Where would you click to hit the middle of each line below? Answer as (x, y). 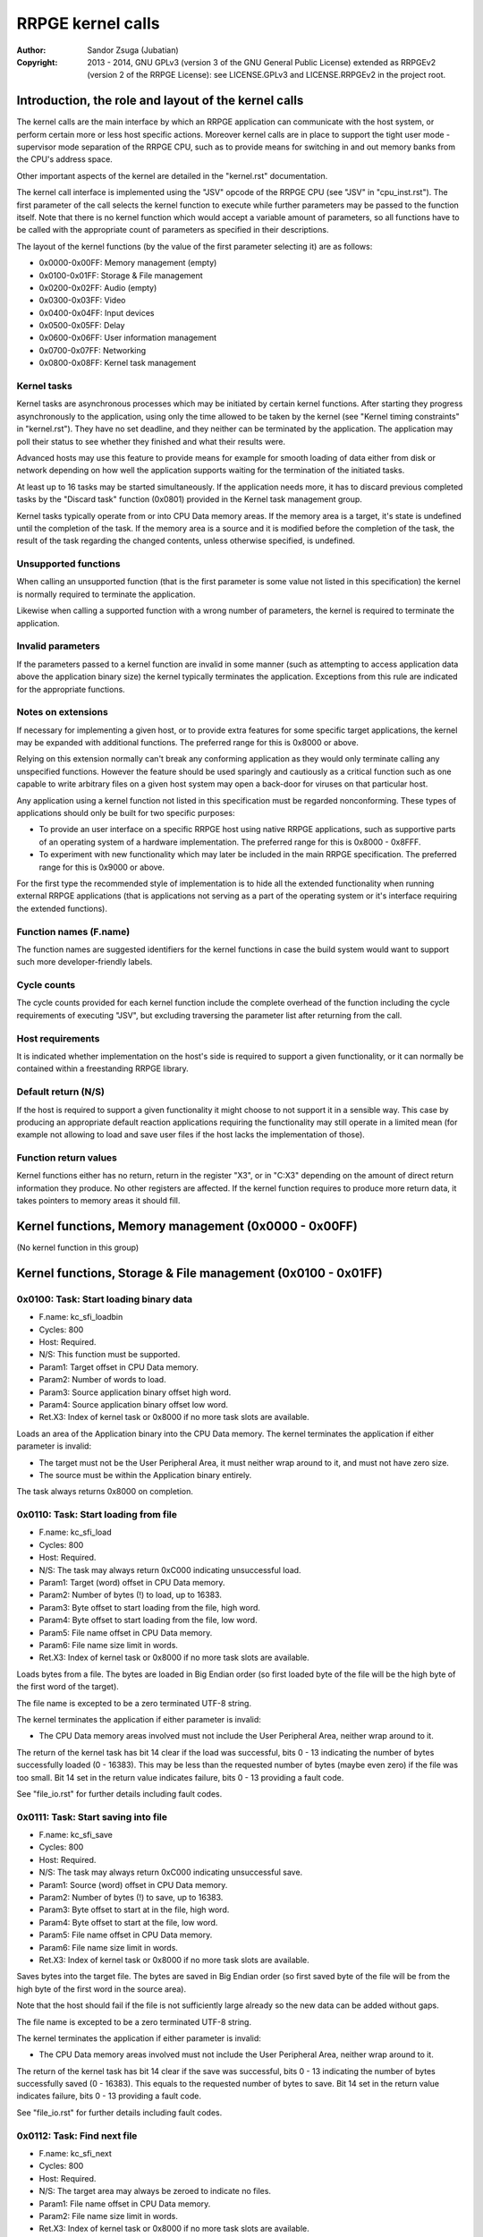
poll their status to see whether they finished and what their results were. (151, 441)
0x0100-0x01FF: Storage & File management (121, 275)
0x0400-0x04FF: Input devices (97, 312)
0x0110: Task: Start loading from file (97, 1515)
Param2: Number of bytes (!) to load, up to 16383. (131, 1595)
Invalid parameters (58, 646)
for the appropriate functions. (71, 689)
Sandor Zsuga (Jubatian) (133, 50)
